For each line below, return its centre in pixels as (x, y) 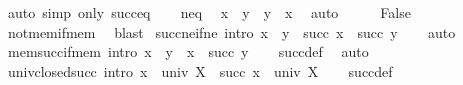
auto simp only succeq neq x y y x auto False (209, 12)
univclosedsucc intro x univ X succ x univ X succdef (200, 70)
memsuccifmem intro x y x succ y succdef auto (188, 51)
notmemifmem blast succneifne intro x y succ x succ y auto (231, 31)
